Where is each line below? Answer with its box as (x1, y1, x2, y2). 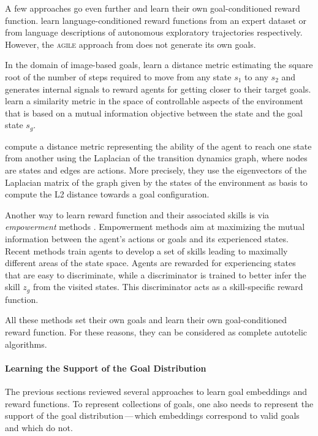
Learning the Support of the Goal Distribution (5, 361, 206, 374)
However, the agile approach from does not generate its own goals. (5, 37, 256, 50)
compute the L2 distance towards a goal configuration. (5, 188, 210, 201)
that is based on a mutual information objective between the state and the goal (5, 106, 303, 119)
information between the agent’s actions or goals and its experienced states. (5, 232, 289, 245)
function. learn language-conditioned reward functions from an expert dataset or (5, 13, 307, 26)
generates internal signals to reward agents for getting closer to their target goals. (5, 82, 311, 95)
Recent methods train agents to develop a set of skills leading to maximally (5, 244, 288, 257)
